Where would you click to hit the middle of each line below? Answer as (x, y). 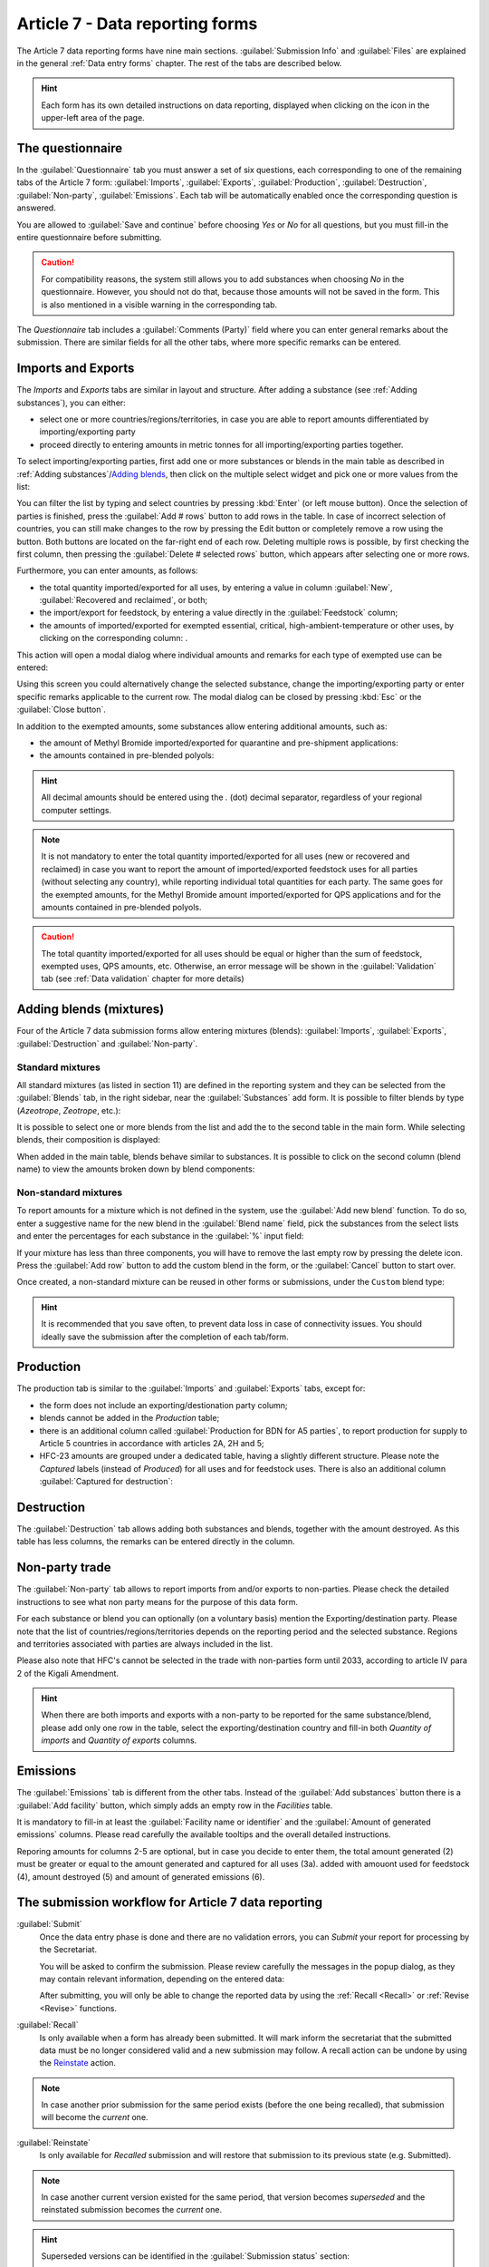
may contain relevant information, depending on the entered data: (162, 1979)
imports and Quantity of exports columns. (119, 1740)
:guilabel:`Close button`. (61, 710)
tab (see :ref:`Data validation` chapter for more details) (143, 978)
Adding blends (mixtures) (91, 1010)
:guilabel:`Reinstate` (53, 2142)
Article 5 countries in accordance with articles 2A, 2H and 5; (152, 1443)
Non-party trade (64, 1567)
